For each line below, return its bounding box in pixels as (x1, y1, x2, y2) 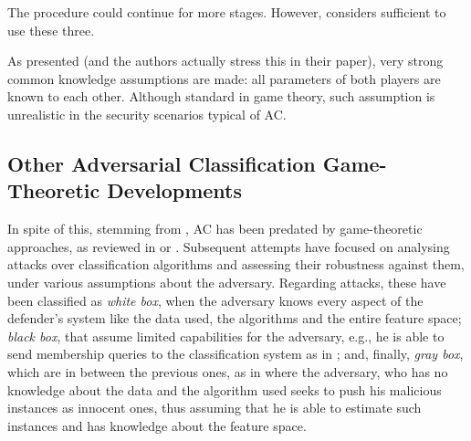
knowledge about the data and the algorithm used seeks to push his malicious (7, 380, 442, 399)
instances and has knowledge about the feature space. (7, 415, 307, 435)
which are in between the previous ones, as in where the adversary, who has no (7, 362, 448, 381)
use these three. (7, 20, 95, 39)
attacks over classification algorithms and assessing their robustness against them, (7, 255, 465, 274)
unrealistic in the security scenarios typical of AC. (7, 104, 287, 123)
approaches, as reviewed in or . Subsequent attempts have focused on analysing (7, 236, 450, 256)
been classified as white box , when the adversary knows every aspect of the (7, 290, 424, 310)
